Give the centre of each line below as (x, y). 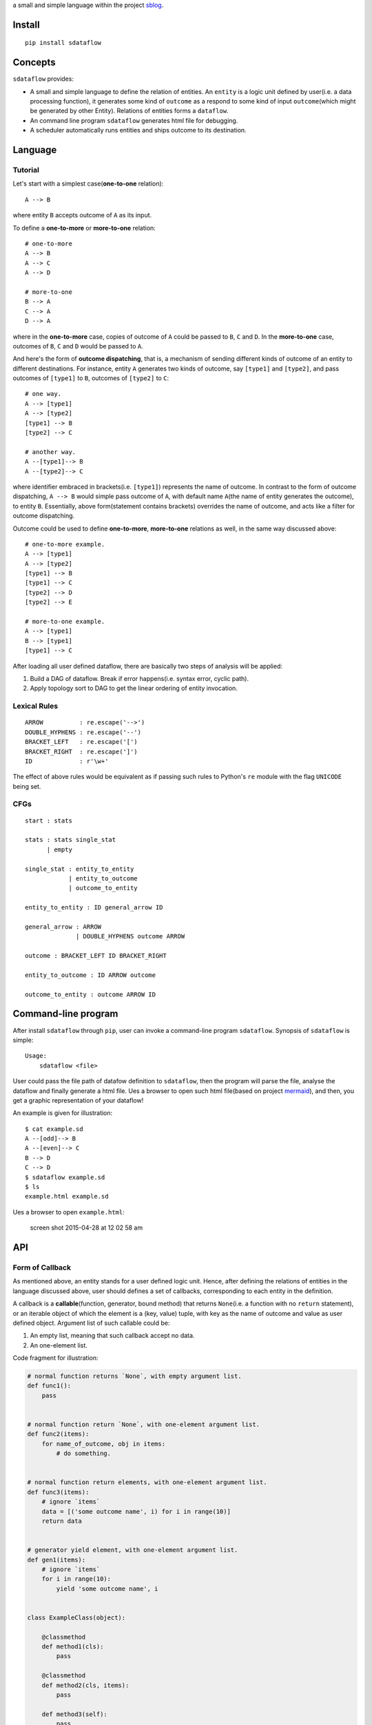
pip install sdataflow (63, 43)
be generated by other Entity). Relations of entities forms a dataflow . (129, 111)
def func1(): (49, 1386)
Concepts (34, 62)
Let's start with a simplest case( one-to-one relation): (88, 184)
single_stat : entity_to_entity (80, 869)
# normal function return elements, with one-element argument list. (147, 1482)
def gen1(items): (56, 1560)
